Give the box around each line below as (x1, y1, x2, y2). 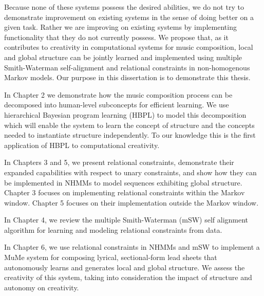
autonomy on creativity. (4, 282, 79, 292)
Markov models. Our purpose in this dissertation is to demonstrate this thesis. (4, 72, 251, 83)
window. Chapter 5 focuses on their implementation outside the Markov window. (4, 197, 259, 208)
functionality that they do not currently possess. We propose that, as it (4, 31, 229, 42)
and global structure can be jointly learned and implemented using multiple (4, 51, 242, 62)
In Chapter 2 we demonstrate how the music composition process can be (4, 89, 233, 100)
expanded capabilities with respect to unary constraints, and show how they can (4, 166, 257, 177)
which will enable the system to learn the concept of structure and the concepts (4, 119, 255, 130)
